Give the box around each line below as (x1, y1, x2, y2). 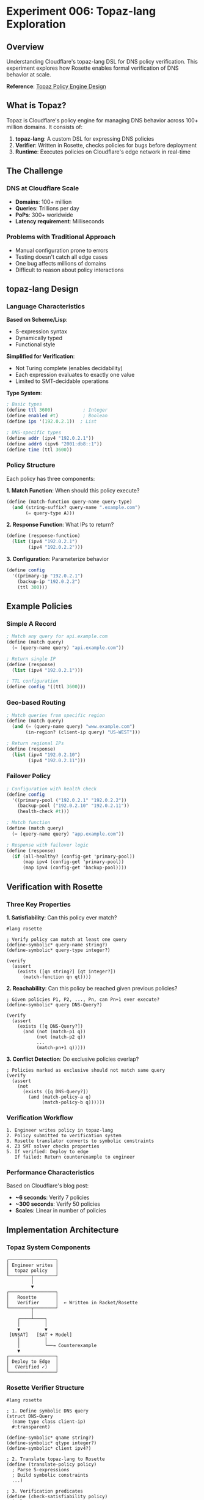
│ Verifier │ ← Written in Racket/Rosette (6, 1300, 138, 1306)
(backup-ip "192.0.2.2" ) (17, 578, 81, 585)
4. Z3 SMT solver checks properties (6, 1143, 100, 1149)
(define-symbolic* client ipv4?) (6, 1446, 92, 1452)
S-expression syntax (15, 328, 67, 335)
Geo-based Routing (6, 699, 66, 707)
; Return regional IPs (6, 740, 64, 747)
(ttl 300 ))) (17, 584, 48, 590)
